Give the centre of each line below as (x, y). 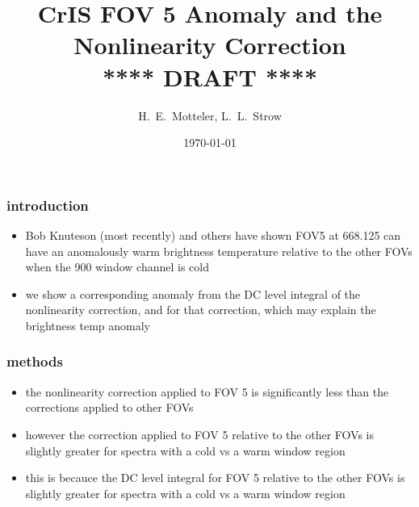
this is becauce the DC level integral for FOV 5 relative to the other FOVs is (215, 478)
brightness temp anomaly (88, 325)
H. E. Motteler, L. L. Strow (210, 115)
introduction (48, 205)
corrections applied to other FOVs (109, 407)
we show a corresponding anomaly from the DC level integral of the (193, 293)
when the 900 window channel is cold (117, 267)
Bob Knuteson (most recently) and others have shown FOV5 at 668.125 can (213, 235)
